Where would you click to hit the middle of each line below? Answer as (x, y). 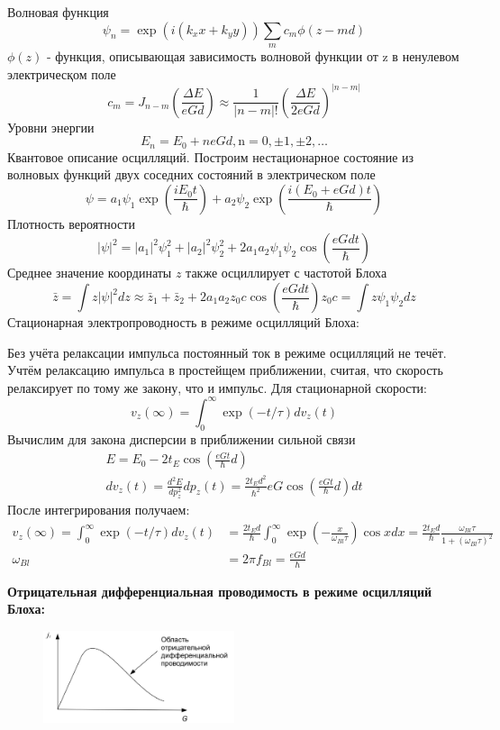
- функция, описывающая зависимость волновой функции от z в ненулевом (253, 55)
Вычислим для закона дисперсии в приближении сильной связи (182, 438)
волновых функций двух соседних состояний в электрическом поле (191, 174)
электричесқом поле (62, 73)
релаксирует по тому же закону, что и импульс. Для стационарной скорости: (218, 387)
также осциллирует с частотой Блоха (286, 273)
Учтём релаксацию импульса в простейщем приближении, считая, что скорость (225, 370)
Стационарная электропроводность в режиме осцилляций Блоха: (183, 322)
